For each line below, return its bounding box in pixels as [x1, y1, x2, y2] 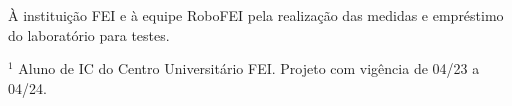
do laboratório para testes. [8, 24, 170, 45]
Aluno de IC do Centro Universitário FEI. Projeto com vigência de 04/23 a [18, 58, 480, 79]
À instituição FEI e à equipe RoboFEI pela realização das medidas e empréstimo [8, 5, 504, 25]
